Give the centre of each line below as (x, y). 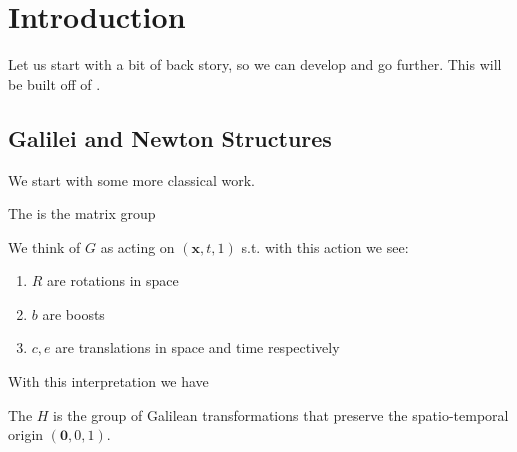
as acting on (137, 246)
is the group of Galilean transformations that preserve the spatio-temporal (281, 414)
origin (26, 434)
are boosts (73, 313)
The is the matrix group (82, 213)
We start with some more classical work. (131, 179)
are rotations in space (113, 280)
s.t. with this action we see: (325, 246)
